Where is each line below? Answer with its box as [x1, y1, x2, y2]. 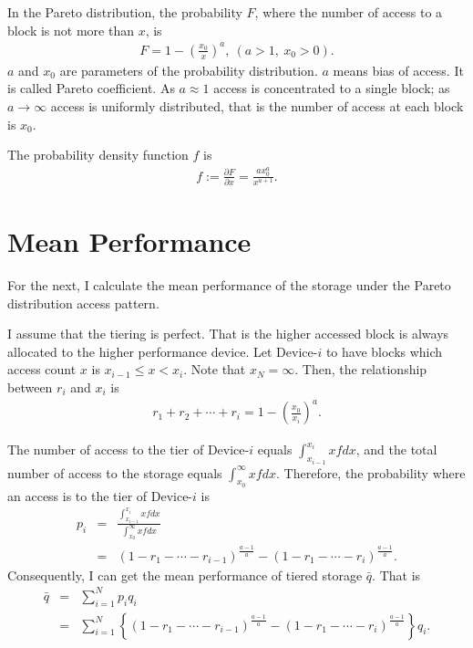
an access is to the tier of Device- [7, 486, 193, 505]
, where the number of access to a [254, 3, 443, 21]
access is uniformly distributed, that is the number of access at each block [50, 96, 464, 115]
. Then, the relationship [294, 360, 427, 379]
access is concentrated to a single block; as [213, 78, 450, 98]
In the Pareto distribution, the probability [7, 3, 242, 21]
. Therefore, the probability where [276, 463, 466, 482]
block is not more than [7, 20, 134, 39]
